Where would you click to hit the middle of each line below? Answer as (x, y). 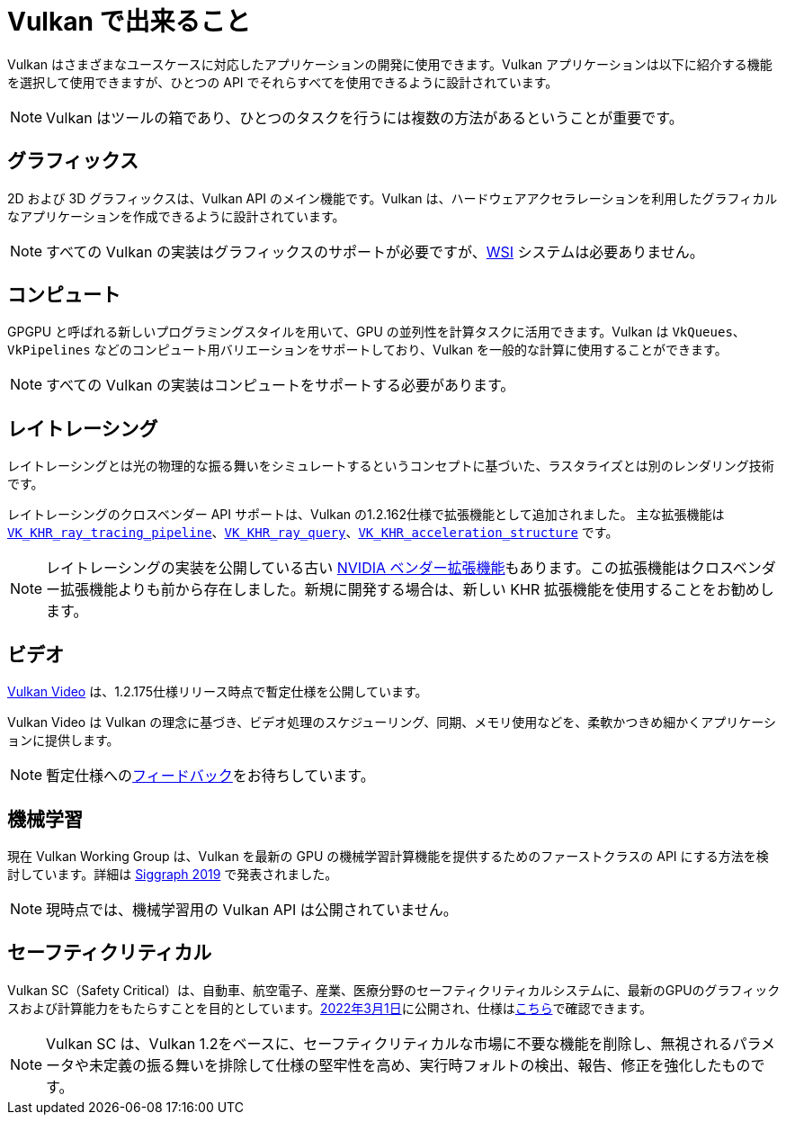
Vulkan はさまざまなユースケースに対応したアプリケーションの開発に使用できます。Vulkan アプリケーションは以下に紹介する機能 (390, 64)
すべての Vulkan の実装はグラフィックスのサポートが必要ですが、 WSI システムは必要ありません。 (375, 251)
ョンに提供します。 (63, 741)
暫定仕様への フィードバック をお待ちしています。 (210, 776)
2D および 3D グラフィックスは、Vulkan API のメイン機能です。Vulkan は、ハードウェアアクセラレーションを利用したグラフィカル (393, 198)
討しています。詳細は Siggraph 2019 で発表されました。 (173, 874)
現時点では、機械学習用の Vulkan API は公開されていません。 (252, 909)
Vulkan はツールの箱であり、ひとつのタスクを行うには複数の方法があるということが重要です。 (365, 117)
